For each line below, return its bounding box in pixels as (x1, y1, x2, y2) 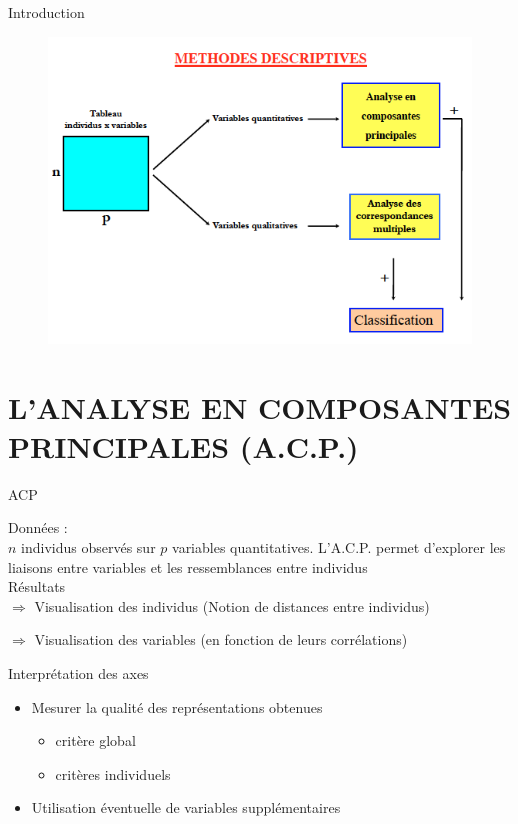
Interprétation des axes (8, 663, 149, 684)
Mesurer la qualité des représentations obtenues (31, 696, 323, 717)
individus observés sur (21, 537, 156, 558)
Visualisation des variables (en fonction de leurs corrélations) (34, 629, 408, 650)
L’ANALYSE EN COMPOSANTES (8, 386, 512, 427)
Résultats (8, 576, 66, 597)
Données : (8, 517, 68, 538)
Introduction (8, 2, 85, 22)
